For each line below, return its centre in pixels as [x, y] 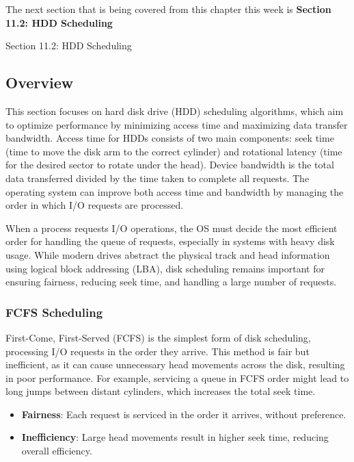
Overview [40, 82]
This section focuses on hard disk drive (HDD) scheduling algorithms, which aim [175, 111]
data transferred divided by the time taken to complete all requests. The [158, 178]
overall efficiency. [57, 451]
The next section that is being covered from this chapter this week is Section [168, 9]
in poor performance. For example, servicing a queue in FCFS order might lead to [177, 377]
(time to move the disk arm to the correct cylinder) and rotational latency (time [174, 151]
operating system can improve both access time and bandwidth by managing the [175, 191]
